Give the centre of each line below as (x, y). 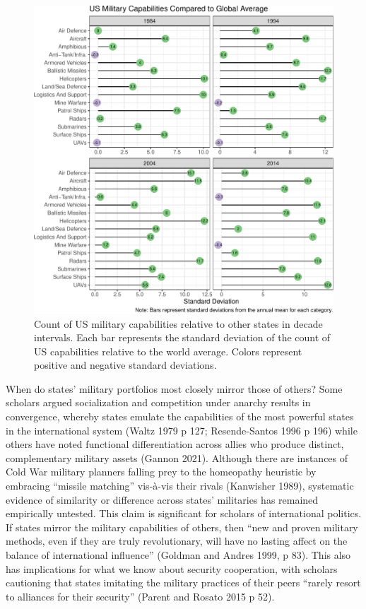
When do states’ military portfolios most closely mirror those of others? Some (174, 388)
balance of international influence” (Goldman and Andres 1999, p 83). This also (178, 555)
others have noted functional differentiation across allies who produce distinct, (175, 444)
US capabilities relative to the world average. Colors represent (168, 351)
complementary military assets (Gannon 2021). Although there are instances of (177, 457)
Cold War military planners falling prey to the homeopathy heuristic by (161, 472)
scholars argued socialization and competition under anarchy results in (158, 402)
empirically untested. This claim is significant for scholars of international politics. (184, 513)
